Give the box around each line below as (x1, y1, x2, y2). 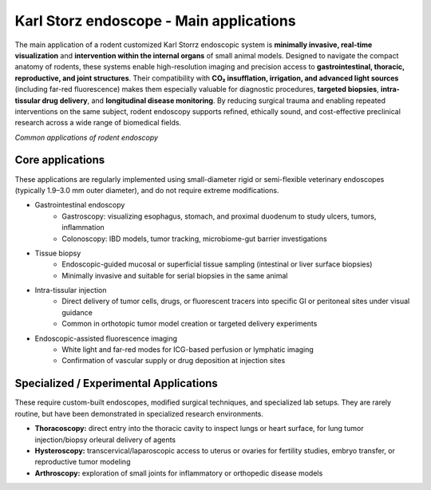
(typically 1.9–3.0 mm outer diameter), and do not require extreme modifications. (14, 185, 279, 195)
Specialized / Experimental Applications (14, 377, 219, 390)
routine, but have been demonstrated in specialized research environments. (14, 409, 263, 418)
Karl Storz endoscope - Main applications (14, 12, 296, 30)
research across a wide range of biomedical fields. (14, 118, 182, 128)
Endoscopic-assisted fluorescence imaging (34, 334, 178, 343)
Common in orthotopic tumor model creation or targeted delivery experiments (61, 319, 318, 329)
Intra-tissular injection (34, 286, 107, 295)
